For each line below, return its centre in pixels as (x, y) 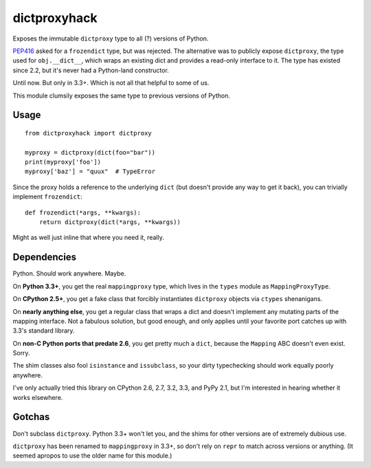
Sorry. (21, 353)
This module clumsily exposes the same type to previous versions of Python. (121, 96)
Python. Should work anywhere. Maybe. (69, 274)
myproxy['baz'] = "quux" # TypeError (90, 171)
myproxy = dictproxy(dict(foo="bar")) (90, 152)
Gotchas (31, 417)
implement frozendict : (47, 197)
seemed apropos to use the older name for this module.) (92, 456)
